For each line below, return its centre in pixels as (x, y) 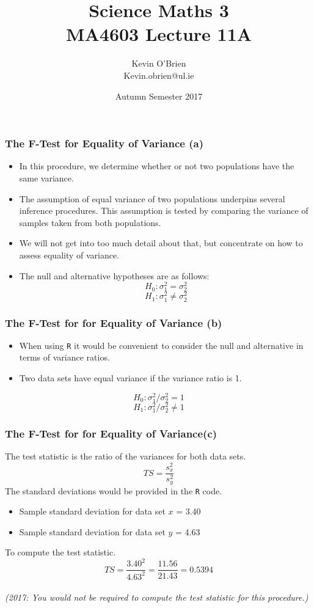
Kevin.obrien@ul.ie (159, 75)
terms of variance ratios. (64, 357)
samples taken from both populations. (90, 222)
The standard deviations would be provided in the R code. (114, 490)
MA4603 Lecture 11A (159, 34)
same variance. (46, 178)
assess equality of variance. (69, 255)
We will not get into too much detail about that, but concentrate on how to (161, 243)
